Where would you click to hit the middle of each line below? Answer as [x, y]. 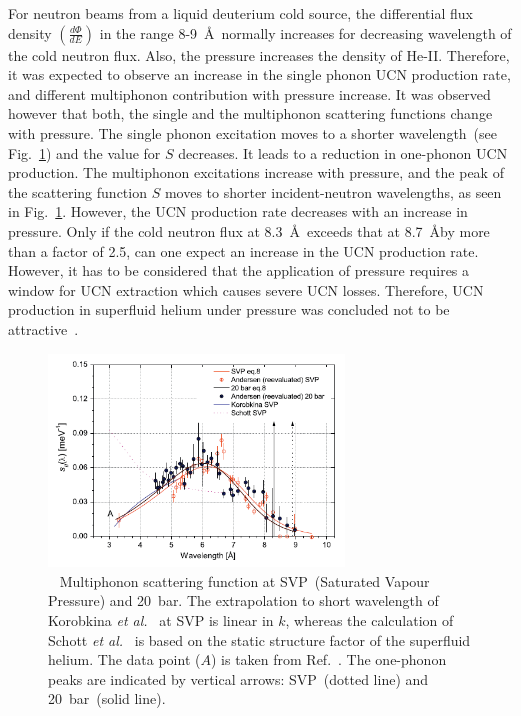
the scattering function [77, 191]
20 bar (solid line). [107, 698]
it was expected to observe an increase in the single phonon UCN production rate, [259, 74]
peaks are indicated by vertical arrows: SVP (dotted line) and [238, 678]
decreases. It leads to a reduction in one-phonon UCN [343, 152]
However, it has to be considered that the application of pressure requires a [239, 270]
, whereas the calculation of [369, 620]
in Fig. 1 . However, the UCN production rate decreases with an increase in [238, 211]
